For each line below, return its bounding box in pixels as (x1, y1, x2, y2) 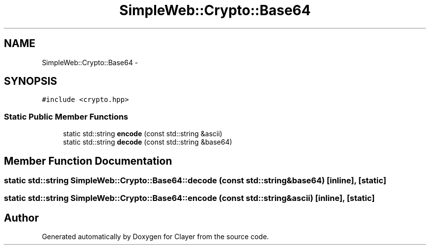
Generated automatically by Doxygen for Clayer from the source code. (42, 232, 269, 241)
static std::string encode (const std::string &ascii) (63, 129, 222, 138)
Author (4, 211, 39, 224)
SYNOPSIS (4, 75, 57, 88)
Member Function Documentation (4, 154, 172, 167)
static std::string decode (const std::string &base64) (63, 138, 232, 147)
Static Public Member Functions (4, 111, 129, 122)
